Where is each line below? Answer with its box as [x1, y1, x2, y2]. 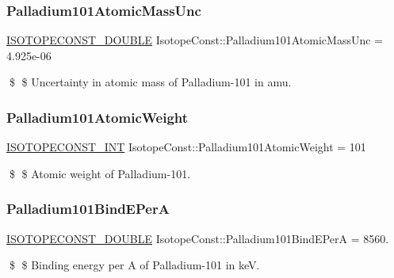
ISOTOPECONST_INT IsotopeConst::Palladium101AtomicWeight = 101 [6, 139, 366, 155]
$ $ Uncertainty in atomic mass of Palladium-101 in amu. [9, 74, 292, 90]
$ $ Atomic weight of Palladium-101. [9, 165, 191, 181]
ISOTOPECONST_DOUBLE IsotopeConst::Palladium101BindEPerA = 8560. [6, 230, 389, 246]
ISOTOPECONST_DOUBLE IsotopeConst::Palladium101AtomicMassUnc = [6, 32, 383, 48]
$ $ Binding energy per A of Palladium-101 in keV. [9, 257, 260, 273]
